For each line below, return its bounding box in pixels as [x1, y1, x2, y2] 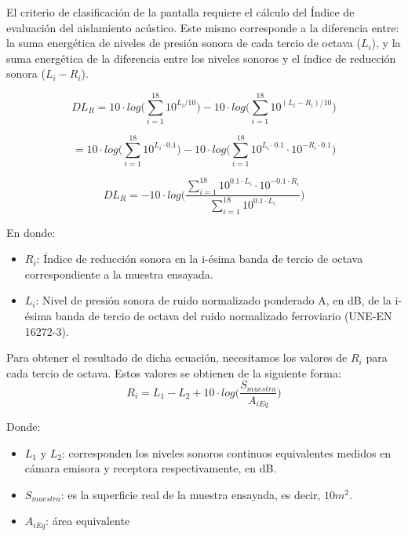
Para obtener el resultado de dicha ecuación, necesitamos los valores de [6, 349, 348, 366]
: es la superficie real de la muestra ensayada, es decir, [60, 486, 321, 502]
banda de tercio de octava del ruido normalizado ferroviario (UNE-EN [55, 308, 392, 324]
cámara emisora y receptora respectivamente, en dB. [24, 460, 277, 476]
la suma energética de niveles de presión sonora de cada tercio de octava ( [6, 35, 361, 51]
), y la [371, 35, 401, 51]
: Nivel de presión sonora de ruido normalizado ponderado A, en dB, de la [35, 292, 392, 308]
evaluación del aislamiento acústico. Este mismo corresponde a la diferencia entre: [6, 19, 399, 35]
